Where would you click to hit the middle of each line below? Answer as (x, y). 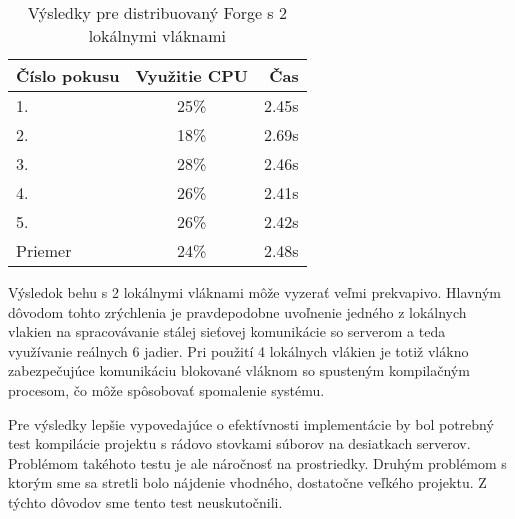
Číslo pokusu (68, 75)
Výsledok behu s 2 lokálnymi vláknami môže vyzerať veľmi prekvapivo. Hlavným (254, 292)
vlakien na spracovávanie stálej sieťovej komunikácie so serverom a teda (227, 331)
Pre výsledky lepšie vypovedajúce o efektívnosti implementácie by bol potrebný (251, 423)
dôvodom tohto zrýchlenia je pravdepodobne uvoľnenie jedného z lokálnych (237, 311)
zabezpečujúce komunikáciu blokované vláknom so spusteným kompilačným (239, 370)
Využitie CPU (191, 75)
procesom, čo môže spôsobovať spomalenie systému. (166, 389)
